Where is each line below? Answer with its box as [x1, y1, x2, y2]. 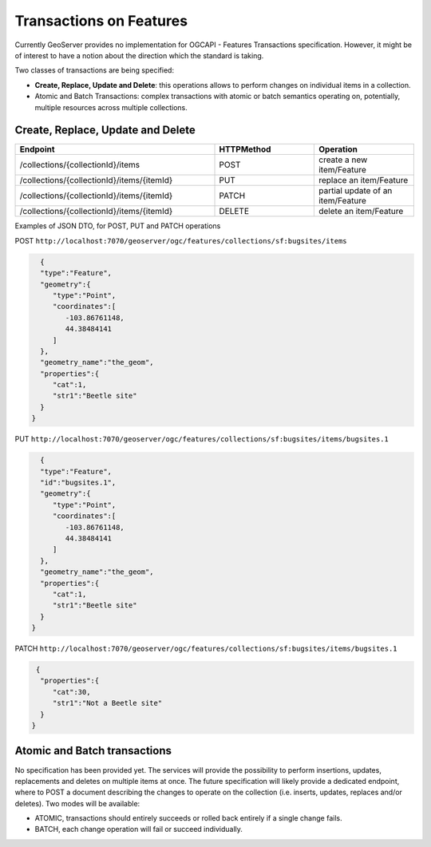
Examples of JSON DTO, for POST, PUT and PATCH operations [14, 221, 221, 231]
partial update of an [318, 185, 393, 196]
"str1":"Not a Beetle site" [52, 699, 163, 708]
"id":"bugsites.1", [40, 478, 117, 487]
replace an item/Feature [318, 175, 409, 186]
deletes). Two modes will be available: [14, 798, 140, 808]
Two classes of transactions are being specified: [14, 65, 175, 75]
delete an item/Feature [318, 206, 404, 217]
